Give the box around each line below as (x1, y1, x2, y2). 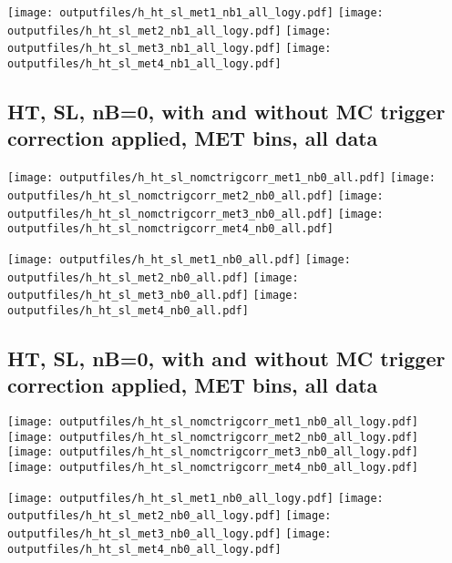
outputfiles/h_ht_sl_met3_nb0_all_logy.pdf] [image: (7, 527, 332, 540)
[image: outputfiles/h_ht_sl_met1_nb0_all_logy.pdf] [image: (7, 491, 384, 505)
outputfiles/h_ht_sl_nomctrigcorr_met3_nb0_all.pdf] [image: (7, 207, 384, 220)
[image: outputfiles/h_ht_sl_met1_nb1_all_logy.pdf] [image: (7, 6, 384, 19)
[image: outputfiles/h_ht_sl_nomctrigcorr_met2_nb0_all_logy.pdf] (7, 430, 419, 444)
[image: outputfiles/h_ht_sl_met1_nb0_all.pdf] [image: (7, 252, 351, 266)
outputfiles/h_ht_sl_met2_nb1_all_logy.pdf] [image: (7, 24, 332, 37)
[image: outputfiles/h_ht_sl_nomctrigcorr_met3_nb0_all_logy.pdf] (7, 445, 419, 459)
